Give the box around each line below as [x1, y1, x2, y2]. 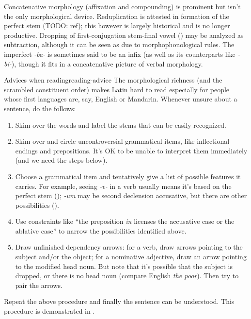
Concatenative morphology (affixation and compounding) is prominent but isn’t [4, 1, 241, 11]
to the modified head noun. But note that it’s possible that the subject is [15, 261, 233, 271]
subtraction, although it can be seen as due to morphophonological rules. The [4, 39, 235, 50]
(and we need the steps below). [15, 155, 108, 165]
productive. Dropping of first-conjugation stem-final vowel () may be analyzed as [4, 30, 244, 40]
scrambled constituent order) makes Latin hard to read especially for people [4, 84, 230, 94]
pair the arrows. [15, 280, 63, 290]
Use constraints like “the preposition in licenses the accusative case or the [15, 216, 235, 226]
